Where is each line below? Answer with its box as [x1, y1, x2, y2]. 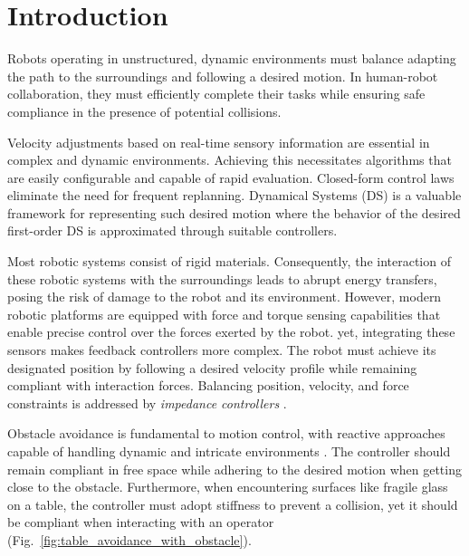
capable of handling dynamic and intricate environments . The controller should [7, 442, 451, 460]
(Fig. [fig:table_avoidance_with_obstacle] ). [7, 530, 252, 549]
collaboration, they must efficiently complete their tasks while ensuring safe [7, 84, 426, 103]
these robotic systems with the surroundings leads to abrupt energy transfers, [7, 269, 437, 288]
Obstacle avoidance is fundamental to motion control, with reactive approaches [7, 424, 445, 443]
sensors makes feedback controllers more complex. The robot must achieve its [7, 340, 436, 359]
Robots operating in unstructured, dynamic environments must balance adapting [7, 49, 456, 68]
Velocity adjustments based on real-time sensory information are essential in [7, 132, 430, 151]
